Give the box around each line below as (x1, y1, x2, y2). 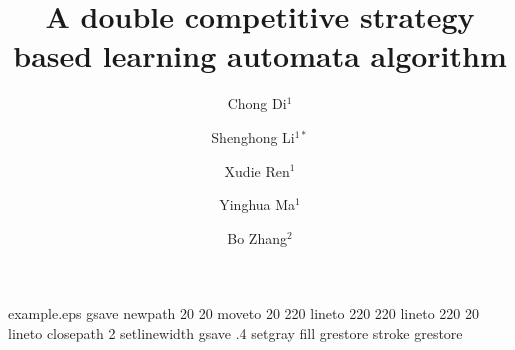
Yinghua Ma (219, 194, 296, 215)
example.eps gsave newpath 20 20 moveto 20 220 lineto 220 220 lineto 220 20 (8, 303, 480, 324)
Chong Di (227, 93, 287, 114)
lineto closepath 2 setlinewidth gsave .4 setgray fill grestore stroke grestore (8, 322, 463, 343)
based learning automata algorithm (13, 35, 507, 76)
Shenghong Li (211, 126, 295, 147)
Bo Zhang (227, 227, 287, 248)
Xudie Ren (224, 160, 290, 181)
